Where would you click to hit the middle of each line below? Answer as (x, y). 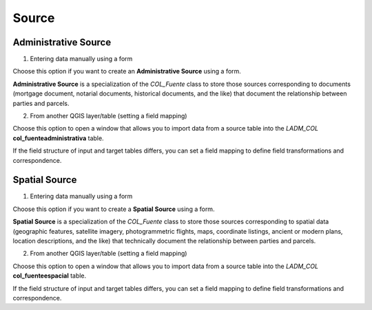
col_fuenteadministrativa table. (58, 138)
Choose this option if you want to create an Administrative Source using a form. (127, 71)
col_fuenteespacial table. (50, 276)
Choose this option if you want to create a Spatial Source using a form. (114, 209)
